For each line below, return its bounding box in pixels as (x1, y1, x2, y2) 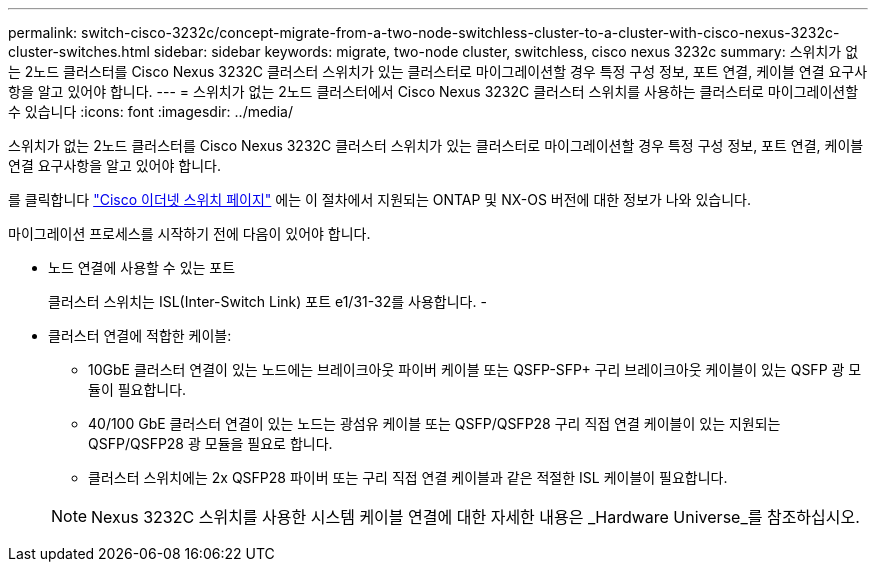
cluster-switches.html (8, 43, 150, 60)
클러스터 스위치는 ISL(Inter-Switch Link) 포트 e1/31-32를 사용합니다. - (48, 293, 487, 310)
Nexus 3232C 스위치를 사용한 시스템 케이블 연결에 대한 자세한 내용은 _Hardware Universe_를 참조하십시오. (91, 507, 860, 527)
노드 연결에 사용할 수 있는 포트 (48, 259, 236, 276)
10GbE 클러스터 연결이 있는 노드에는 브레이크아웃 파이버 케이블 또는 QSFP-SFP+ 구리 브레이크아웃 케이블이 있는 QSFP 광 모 (88, 361, 862, 378)
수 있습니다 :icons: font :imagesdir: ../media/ (8, 103, 293, 120)
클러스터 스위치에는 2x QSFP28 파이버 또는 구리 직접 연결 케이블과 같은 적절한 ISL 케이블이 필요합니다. (88, 469, 728, 486)
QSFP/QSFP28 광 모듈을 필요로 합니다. (88, 435, 333, 452)
